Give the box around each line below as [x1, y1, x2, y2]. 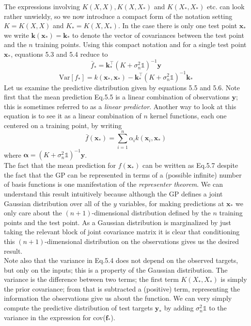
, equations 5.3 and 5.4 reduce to [11, 49, 108, 59]
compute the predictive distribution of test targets [4, 303, 153, 313]
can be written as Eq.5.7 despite [142, 160, 238, 170]
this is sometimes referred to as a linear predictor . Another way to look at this [4, 101, 236, 111]
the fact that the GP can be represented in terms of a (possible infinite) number [4, 169, 242, 179]
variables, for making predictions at [119, 198, 224, 208]
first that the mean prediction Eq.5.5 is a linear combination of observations [4, 92, 230, 102]
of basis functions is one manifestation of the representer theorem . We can [4, 179, 223, 189]
